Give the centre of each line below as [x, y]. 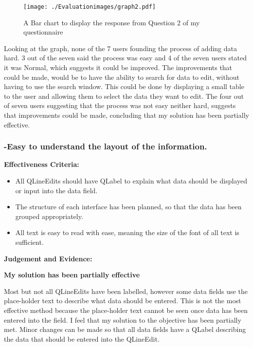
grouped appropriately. [49, 216]
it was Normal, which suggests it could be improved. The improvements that [118, 67]
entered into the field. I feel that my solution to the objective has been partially [123, 320]
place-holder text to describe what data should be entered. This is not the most [123, 301]
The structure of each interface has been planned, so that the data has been [128, 207]
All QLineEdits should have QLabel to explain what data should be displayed [131, 181]
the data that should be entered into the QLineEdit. [82, 338]
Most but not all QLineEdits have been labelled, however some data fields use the [126, 291]
